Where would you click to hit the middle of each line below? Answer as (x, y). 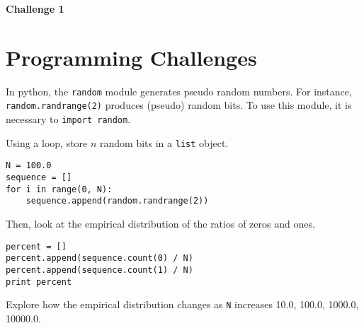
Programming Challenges (131, 57)
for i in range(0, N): (59, 189)
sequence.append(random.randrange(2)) (117, 201)
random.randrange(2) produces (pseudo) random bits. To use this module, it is (179, 105)
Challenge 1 (35, 8)
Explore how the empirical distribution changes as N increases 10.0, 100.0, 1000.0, (182, 304)
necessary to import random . (68, 119)
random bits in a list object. (164, 142)
